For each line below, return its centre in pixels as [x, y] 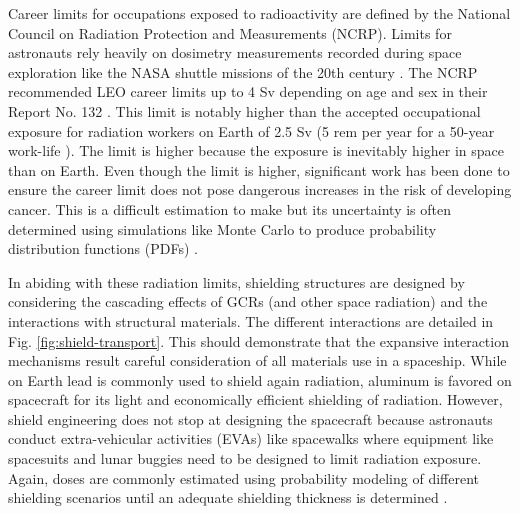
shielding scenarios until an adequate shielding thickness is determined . [228, 497]
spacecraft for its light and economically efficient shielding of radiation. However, [255, 399]
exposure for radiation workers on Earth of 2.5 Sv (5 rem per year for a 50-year [251, 130]
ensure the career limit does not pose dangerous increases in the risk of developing [260, 189]
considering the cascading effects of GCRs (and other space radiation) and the [248, 301]
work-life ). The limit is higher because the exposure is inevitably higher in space [256, 150]
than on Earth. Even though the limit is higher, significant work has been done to [259, 169]
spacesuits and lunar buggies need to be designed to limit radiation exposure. [245, 458]
